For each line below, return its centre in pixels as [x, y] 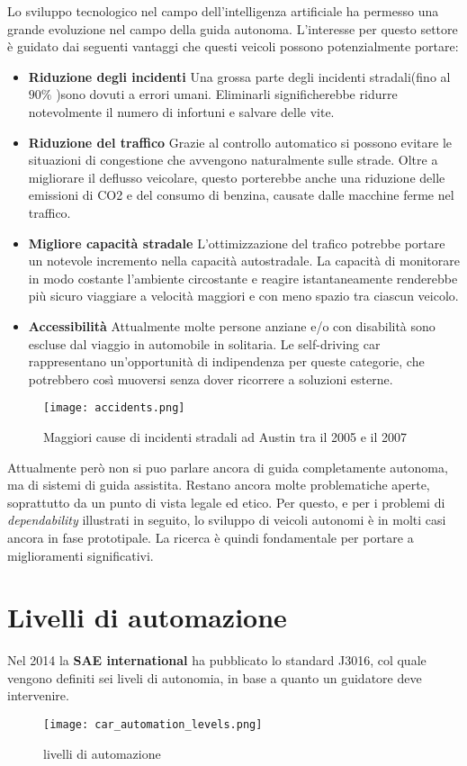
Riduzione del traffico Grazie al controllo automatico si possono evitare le [240, 142]
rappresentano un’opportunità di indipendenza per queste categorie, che [226, 361]
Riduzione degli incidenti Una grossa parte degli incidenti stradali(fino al [239, 76]
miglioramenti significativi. [81, 555]
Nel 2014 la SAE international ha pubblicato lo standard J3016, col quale [217, 660]
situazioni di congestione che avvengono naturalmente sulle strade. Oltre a [233, 160]
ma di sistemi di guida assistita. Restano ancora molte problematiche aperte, [219, 485]
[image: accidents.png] [114, 408]
